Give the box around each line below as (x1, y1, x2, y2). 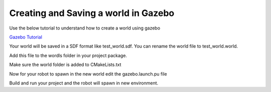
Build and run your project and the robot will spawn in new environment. (9, 80, 159, 86)
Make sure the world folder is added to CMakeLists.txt (9, 61, 121, 67)
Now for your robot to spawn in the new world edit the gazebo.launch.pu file (9, 70, 168, 77)
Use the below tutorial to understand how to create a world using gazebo (9, 25, 161, 31)
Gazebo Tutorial (9, 34, 43, 40)
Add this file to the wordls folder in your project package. (9, 52, 127, 58)
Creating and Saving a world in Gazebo (9, 7, 175, 18)
